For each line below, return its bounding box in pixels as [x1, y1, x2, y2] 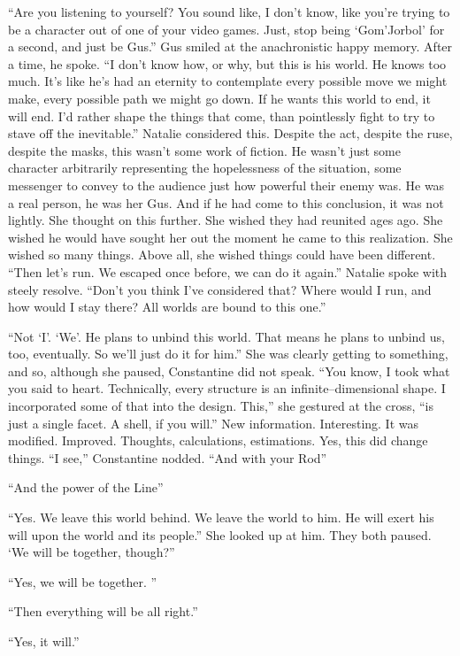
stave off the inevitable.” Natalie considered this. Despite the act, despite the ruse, [8, 124, 453, 143]
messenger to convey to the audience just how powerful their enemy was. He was [8, 175, 445, 194]
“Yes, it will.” [8, 632, 80, 650]
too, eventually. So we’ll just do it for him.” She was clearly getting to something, [8, 344, 448, 363]
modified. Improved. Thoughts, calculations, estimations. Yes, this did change [8, 431, 428, 450]
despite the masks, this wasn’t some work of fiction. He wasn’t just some [8, 141, 401, 159]
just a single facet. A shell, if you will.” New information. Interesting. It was [8, 413, 419, 432]
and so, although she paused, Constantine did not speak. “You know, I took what [8, 361, 450, 380]
